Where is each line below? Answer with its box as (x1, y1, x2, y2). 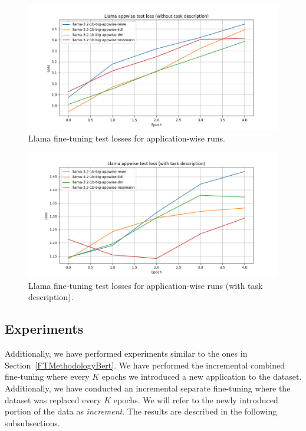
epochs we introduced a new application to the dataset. (101, 370, 302, 383)
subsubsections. (5, 416, 60, 429)
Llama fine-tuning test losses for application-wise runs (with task (28, 279, 263, 291)
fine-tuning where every (5, 370, 90, 383)
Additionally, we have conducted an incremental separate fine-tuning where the (5, 381, 291, 394)
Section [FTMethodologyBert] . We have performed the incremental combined (5, 358, 285, 371)
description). (28, 291, 74, 303)
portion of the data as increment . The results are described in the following (5, 405, 277, 417)
